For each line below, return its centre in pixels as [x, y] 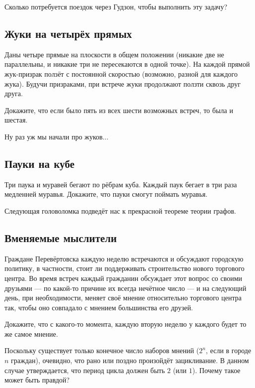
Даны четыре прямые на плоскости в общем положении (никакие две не [114, 54]
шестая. [16, 120]
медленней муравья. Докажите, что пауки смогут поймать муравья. [106, 194]
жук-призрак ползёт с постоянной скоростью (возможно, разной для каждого [121, 73]
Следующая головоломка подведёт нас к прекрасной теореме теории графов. [120, 210]
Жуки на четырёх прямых [68, 33]
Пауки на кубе [40, 163]
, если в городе [229, 350]
